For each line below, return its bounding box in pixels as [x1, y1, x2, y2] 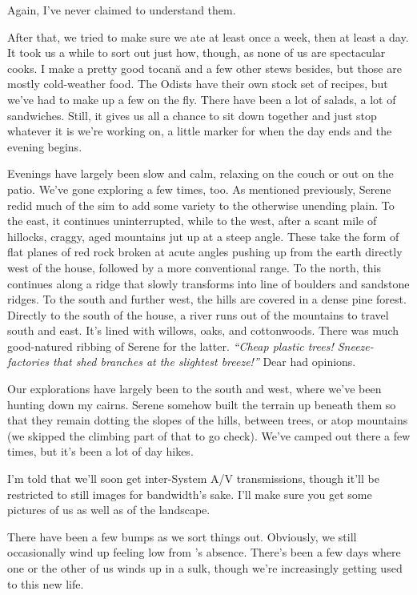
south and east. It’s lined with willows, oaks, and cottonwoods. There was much [7, 322, 399, 339]
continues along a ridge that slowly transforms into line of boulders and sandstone [7, 275, 410, 291]
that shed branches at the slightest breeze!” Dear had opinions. [53, 353, 356, 370]
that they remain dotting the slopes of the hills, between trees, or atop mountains [7, 412, 408, 428]
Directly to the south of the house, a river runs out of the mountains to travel [7, 306, 389, 323]
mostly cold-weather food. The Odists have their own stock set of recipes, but [7, 75, 388, 92]
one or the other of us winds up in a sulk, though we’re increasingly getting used [7, 560, 403, 576]
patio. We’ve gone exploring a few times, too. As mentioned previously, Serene [7, 180, 391, 197]
